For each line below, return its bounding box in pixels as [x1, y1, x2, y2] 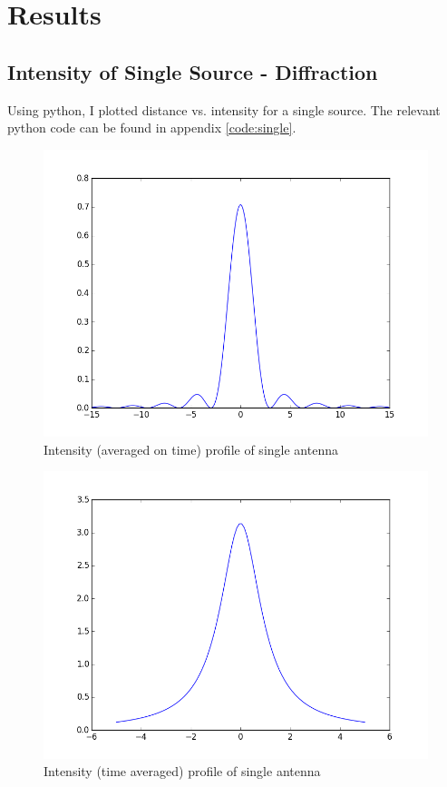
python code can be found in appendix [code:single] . [7, 118, 296, 137]
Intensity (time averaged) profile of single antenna [44, 762, 321, 781]
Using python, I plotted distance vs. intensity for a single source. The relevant [7, 100, 441, 119]
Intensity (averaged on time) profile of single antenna [44, 439, 338, 458]
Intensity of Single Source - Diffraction [7, 57, 378, 85]
